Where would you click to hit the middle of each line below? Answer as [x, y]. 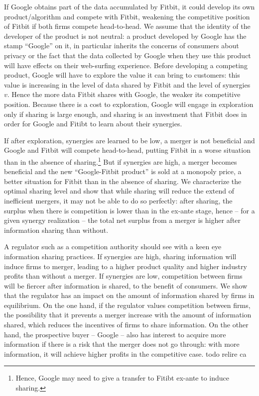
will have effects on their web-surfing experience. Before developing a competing [126, 65]
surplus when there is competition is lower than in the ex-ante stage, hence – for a [129, 210]
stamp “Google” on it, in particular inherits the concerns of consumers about [122, 46]
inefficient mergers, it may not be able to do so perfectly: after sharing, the [118, 200]
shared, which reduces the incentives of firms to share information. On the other [126, 325]
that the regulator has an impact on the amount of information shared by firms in [129, 295]
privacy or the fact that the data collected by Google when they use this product [128, 55]
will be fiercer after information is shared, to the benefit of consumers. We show [126, 285]
